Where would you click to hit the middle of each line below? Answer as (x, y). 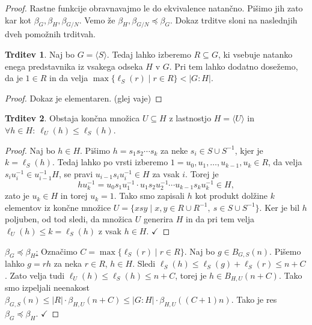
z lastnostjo (190, 118)
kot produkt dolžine (231, 196)
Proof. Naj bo (30, 150)
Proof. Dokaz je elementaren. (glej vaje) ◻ (84, 98)
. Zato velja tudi (35, 275)
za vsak (166, 173)
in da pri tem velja (220, 219)
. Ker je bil (280, 207)
